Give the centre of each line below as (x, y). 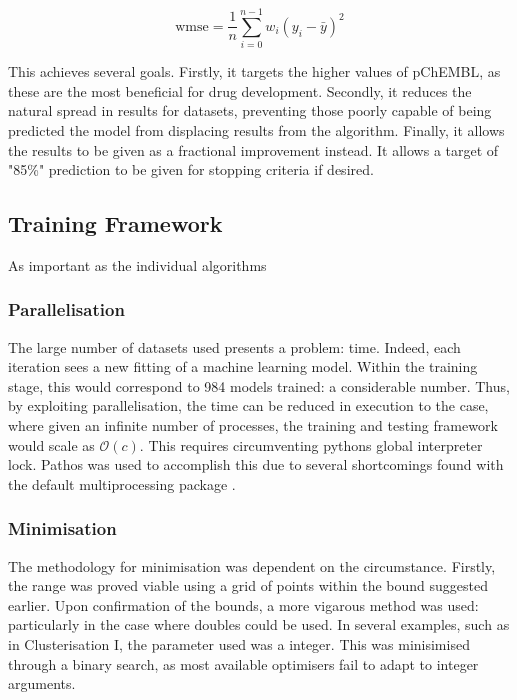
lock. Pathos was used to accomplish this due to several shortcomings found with (256, 464)
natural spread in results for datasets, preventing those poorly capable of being (250, 110)
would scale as (51, 444)
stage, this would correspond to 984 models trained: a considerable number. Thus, (259, 385)
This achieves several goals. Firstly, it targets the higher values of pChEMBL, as (254, 71)
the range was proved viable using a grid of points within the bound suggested (248, 585)
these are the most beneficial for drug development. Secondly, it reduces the (240, 90)
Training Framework (115, 223)
